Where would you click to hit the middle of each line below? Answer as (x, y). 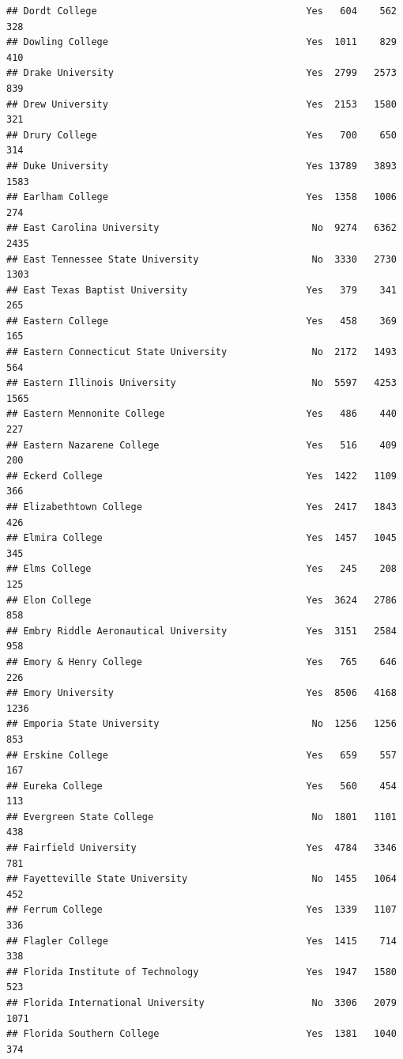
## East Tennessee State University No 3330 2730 (201, 259)
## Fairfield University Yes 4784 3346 (201, 848)
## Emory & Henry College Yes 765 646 (201, 662)
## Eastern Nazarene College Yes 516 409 (201, 445)
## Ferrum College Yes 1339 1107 (201, 910)
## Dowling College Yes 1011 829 (201, 42)
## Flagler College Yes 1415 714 (201, 941)
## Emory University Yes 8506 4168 (201, 693)
